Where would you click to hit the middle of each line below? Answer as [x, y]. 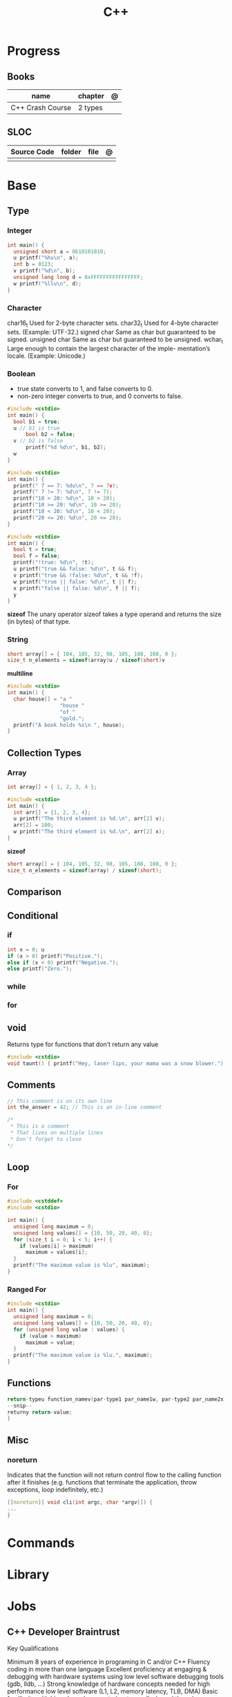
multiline [20, 674]
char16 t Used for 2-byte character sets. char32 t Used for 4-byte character [113, 324]
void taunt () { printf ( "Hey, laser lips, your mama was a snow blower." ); [117, 1063]
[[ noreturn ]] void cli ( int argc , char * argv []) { [80, 1502]
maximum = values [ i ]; [57, 1252]
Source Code [32, 152]
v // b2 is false [38, 441]
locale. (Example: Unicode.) [47, 356]
